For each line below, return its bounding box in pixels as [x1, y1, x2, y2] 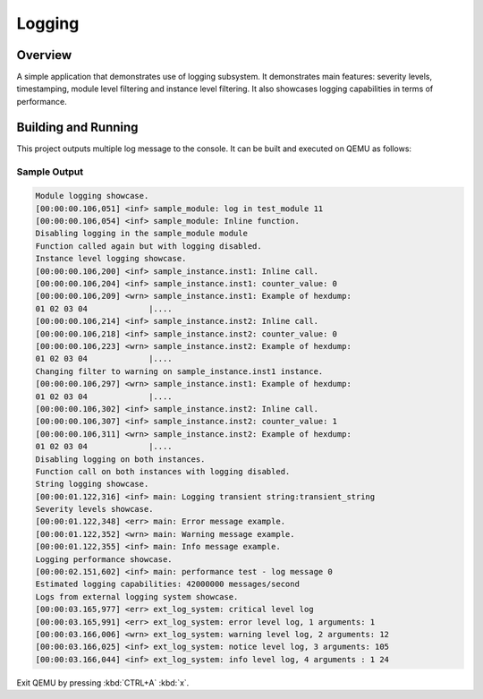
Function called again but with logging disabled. [35, 241, 263, 251]
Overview [16, 47, 72, 63]
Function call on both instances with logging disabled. [35, 466, 291, 476]
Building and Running [16, 119, 139, 134]
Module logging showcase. [35, 191, 149, 201]
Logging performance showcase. [35, 554, 174, 564]
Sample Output [16, 166, 84, 178]
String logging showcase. [35, 479, 149, 490]
